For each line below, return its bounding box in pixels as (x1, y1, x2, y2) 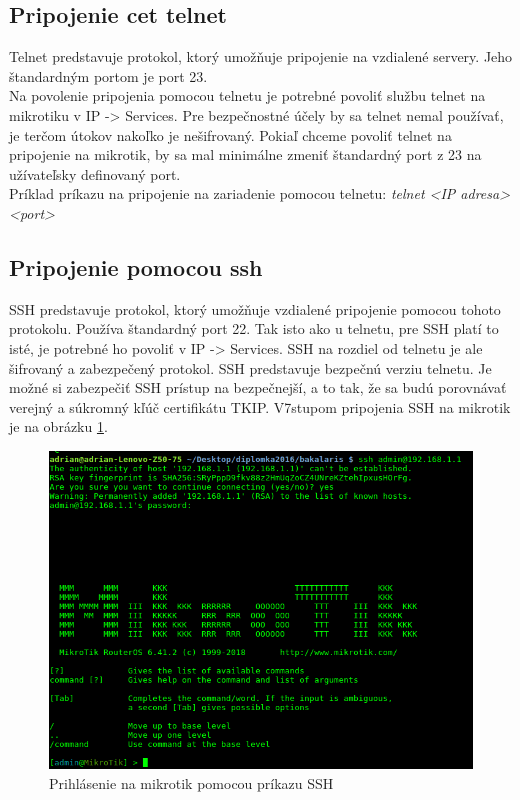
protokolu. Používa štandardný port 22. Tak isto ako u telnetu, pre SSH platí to (9, 318, 499, 339)
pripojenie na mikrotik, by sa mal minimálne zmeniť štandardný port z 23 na (9, 144, 482, 165)
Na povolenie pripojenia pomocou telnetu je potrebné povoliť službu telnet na (9, 85, 486, 106)
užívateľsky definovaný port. (9, 163, 181, 184)
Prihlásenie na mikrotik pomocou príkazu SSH (49, 772, 334, 793)
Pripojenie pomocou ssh (9, 251, 263, 282)
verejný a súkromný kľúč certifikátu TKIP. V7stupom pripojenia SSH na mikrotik (9, 396, 511, 417)
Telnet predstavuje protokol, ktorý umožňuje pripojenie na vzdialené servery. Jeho (9, 46, 513, 67)
